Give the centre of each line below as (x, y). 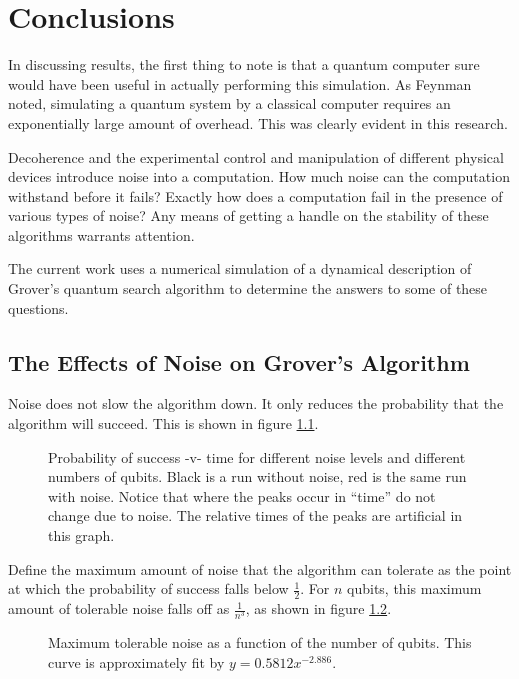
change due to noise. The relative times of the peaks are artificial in (255, 515)
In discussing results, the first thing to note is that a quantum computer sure (244, 64)
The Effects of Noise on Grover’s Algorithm (239, 361)
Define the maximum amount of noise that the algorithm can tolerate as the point (260, 568)
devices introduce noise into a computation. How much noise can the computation (259, 176)
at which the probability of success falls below (148, 588)
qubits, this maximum (414, 588)
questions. (38, 307)
